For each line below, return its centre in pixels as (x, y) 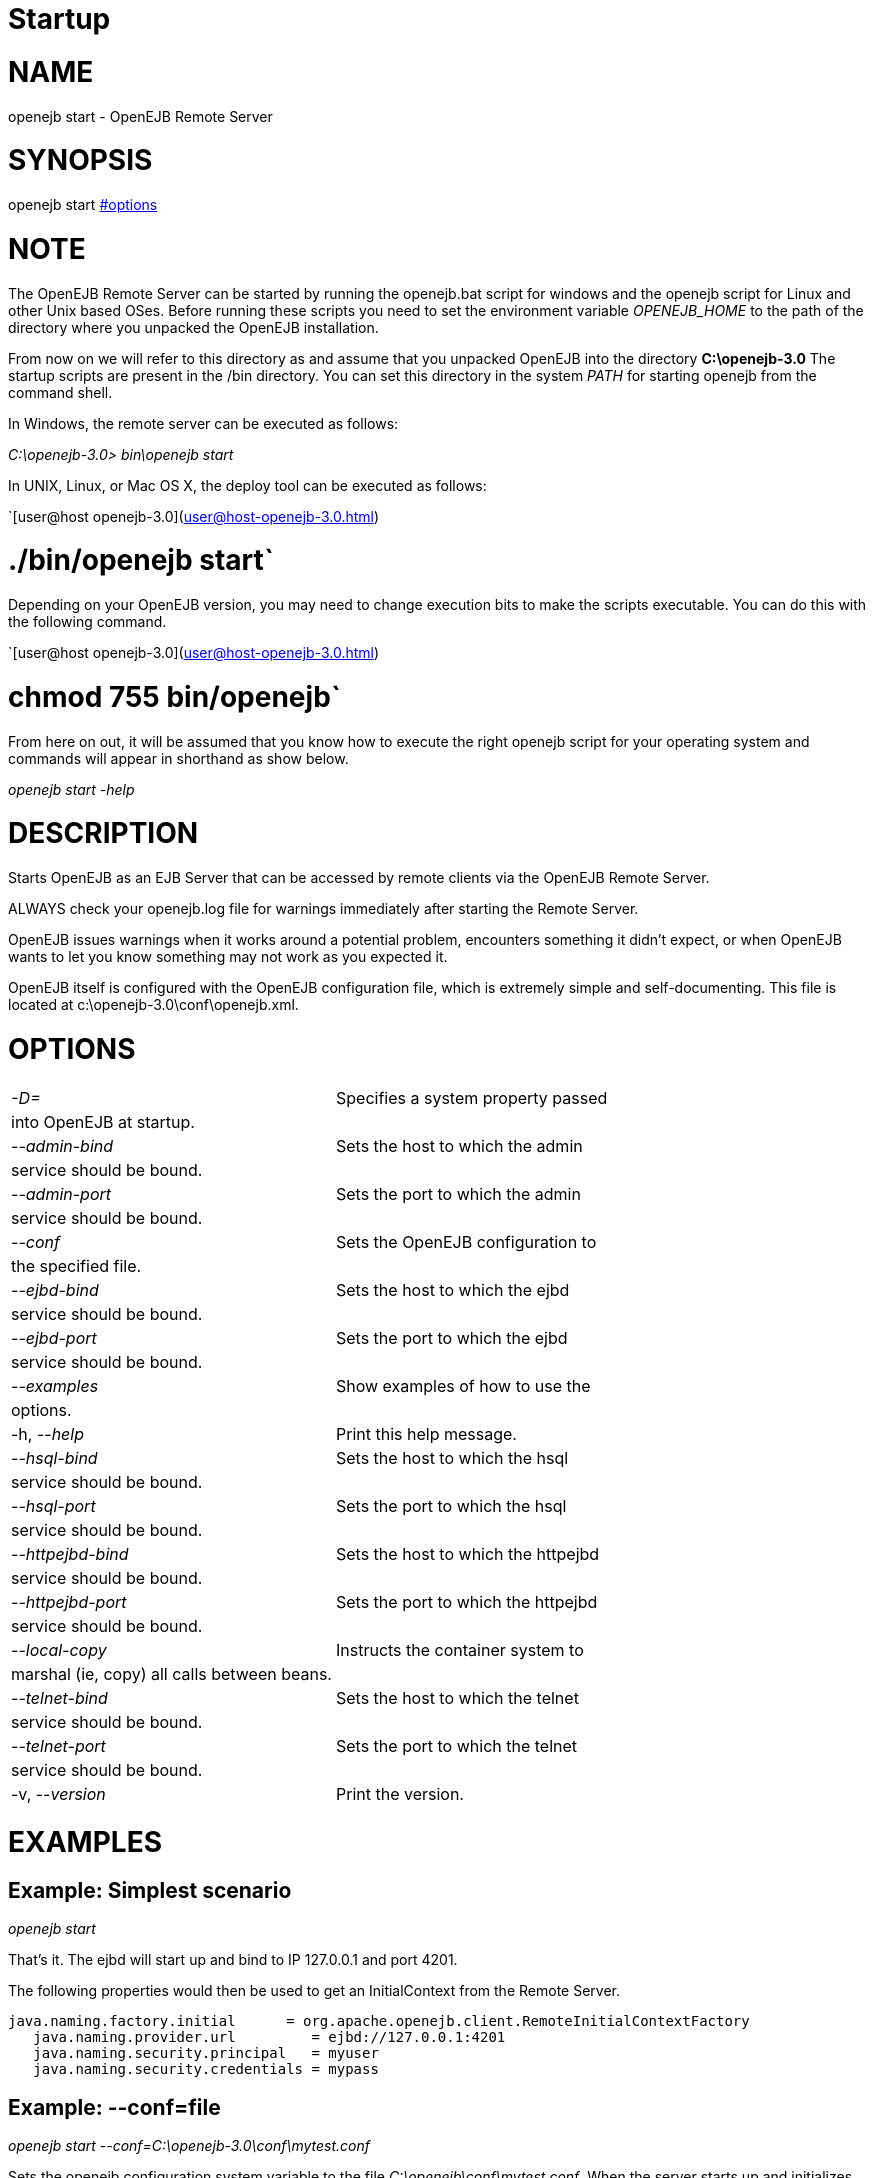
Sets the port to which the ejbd (451, 1337)
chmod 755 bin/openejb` (175, 696)
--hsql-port (53, 1505)
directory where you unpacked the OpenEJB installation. (193, 327)
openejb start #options (83, 204)
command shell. (60, 392)
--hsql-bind (54, 1457)
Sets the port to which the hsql (451, 1505)
